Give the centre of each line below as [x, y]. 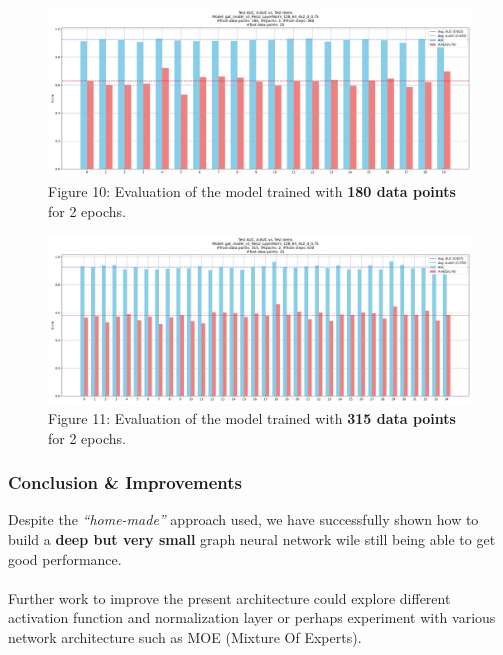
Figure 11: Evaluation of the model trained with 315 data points [252, 418]
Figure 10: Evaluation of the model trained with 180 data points [252, 190]
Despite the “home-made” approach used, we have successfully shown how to [243, 519]
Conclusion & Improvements [125, 482]
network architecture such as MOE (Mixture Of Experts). [185, 637]
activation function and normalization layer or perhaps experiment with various [252, 617]
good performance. [65, 558]
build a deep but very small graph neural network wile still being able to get [252, 539]
